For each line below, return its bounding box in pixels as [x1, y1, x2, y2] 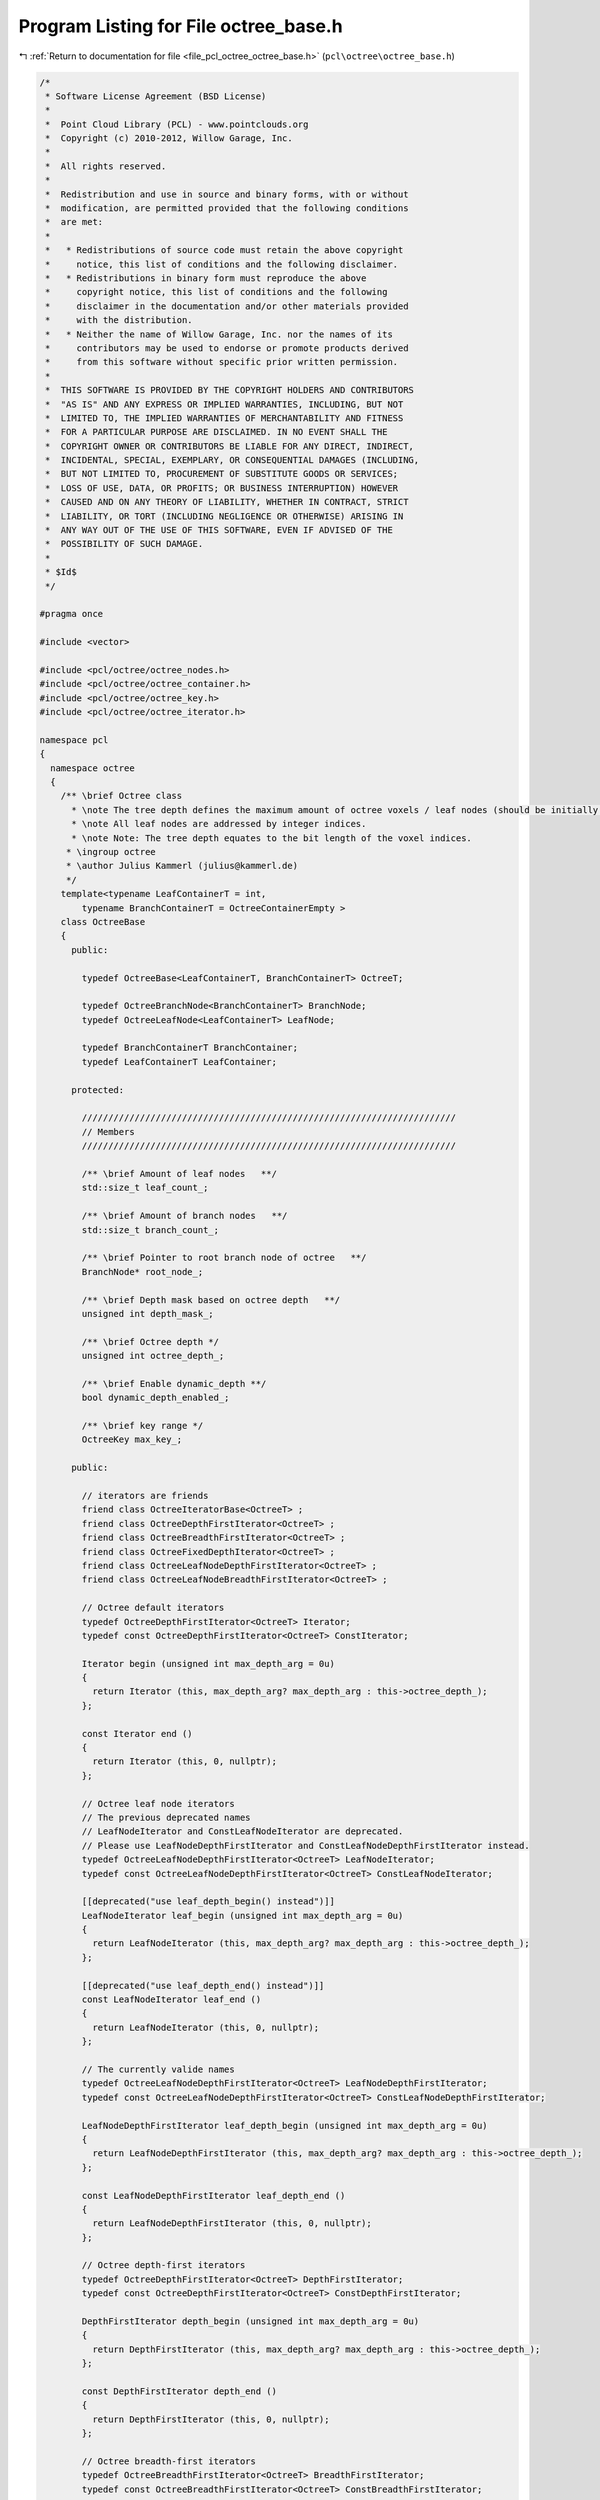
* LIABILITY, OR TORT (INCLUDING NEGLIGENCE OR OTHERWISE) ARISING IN [45, 510, 404, 522]
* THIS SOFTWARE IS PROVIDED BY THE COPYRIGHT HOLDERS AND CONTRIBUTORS [45, 385, 415, 396]
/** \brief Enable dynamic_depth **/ [81, 1378, 267, 1389]
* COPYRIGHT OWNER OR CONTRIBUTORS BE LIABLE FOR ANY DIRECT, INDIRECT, [45, 440, 415, 452]
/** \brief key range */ [81, 1420, 204, 1432]
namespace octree [50, 762, 135, 774]
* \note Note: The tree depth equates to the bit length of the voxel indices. [71, 832, 472, 844]
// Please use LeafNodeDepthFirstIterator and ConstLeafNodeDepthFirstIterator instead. [81, 1840, 530, 1851]
